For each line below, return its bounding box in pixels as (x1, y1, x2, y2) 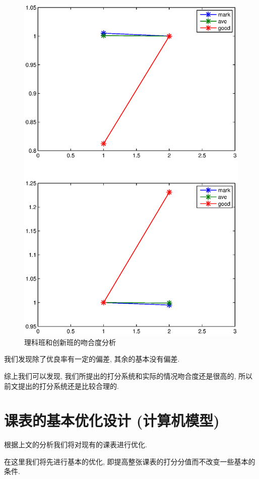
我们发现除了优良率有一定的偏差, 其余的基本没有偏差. (4, 354, 180, 364)
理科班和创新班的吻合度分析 (24, 336, 116, 347)
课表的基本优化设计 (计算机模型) (4, 410, 220, 431)
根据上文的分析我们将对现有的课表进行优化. (4, 439, 147, 450)
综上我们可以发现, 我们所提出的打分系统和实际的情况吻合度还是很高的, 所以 (4, 370, 253, 381)
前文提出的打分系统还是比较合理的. (4, 380, 119, 391)
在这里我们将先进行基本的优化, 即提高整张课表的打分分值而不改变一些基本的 (4, 456, 255, 466)
